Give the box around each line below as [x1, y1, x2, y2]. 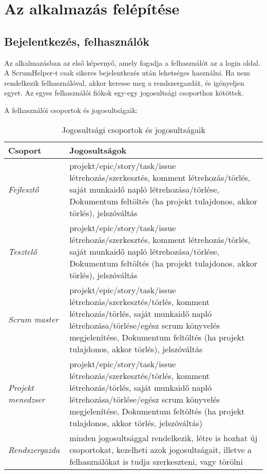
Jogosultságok [69, 144, 127, 156]
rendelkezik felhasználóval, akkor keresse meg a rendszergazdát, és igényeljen [4, 77, 244, 88]
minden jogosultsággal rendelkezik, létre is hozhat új [69, 431, 258, 444]
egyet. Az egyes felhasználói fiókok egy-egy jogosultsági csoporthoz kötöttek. [4, 87, 244, 98]
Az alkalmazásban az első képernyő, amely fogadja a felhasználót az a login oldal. [4, 57, 260, 68]
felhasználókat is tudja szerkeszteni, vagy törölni [69, 455, 243, 467]
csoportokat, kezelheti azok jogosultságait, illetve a [69, 443, 252, 456]
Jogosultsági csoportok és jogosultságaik [62, 123, 205, 136]
